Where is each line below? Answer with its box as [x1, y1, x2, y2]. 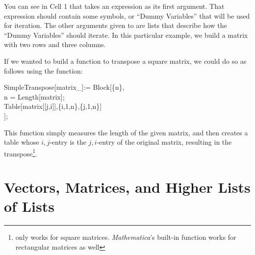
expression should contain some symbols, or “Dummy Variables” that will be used [4, 10, 250, 21]
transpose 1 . [4, 147, 37, 158]
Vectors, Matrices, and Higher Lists [4, 177, 251, 197]
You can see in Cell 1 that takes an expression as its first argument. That [4, 1, 225, 11]
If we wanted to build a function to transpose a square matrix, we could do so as [4, 55, 247, 66]
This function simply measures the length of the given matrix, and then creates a [4, 127, 248, 137]
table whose [4, 137, 39, 147]
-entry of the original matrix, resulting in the [97, 137, 232, 147]
